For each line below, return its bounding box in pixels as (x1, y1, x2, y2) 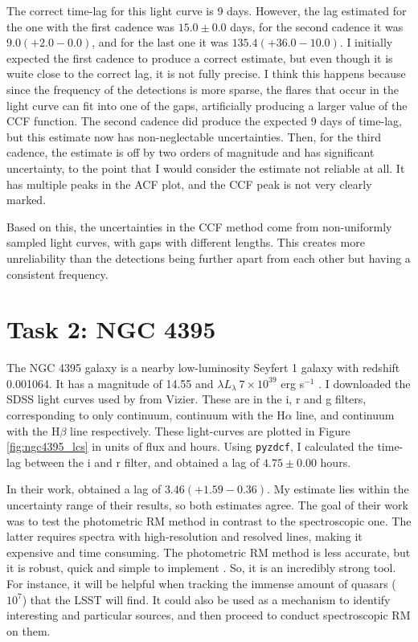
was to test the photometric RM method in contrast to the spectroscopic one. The (6, 512, 412, 529)
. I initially (339, 34, 393, 51)
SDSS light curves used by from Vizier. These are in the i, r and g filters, (6, 391, 367, 407)
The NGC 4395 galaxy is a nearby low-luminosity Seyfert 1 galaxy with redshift (6, 359, 400, 376)
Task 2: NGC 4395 (6, 313, 216, 346)
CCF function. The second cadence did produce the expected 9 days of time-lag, (6, 112, 402, 129)
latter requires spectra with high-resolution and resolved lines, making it (6, 528, 363, 545)
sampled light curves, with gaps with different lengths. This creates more (6, 234, 365, 251)
